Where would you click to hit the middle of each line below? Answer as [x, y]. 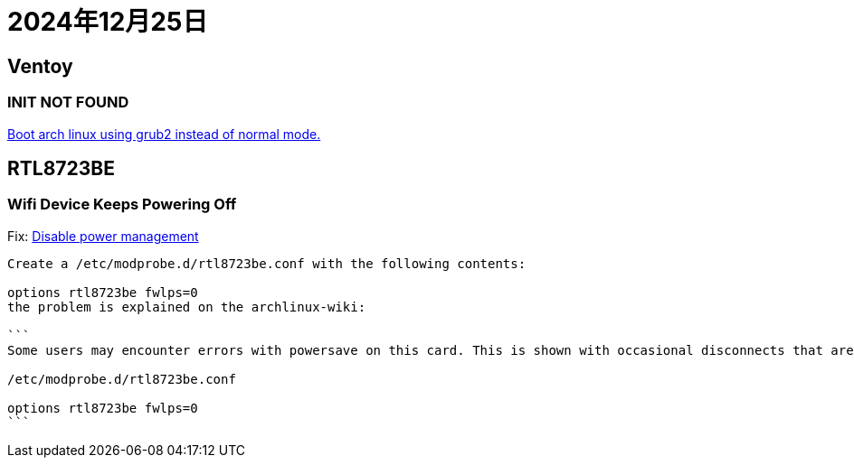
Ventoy [40, 66]
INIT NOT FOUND [68, 102]
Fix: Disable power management [103, 236]
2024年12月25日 [108, 22]
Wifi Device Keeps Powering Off [122, 205]
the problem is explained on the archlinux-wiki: [187, 307]
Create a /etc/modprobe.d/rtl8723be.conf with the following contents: [267, 263]
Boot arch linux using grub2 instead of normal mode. [164, 134]
